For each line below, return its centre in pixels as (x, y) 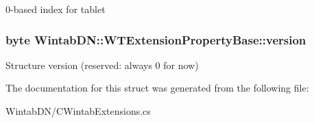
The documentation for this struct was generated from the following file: (157, 88)
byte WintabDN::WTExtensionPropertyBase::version (156, 39)
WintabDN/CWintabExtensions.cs (78, 111)
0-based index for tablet (56, 9)
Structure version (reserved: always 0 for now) (102, 65)
